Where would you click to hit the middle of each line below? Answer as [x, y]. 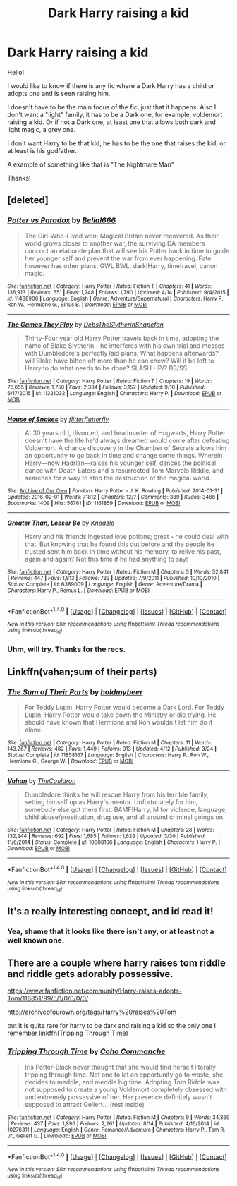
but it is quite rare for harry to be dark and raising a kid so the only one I [112, 1026]
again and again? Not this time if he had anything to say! [106, 559]
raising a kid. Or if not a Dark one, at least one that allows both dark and [112, 122]
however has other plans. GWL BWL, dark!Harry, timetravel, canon [121, 265]
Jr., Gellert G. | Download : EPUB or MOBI [57, 1136]
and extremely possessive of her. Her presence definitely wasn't [118, 1097]
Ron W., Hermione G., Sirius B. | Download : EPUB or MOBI [78, 305]
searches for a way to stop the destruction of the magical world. [118, 478]
